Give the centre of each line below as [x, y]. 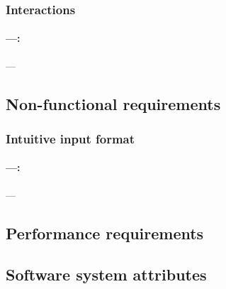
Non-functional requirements [113, 103]
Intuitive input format [70, 138]
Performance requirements [105, 233]
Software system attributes [106, 274]
